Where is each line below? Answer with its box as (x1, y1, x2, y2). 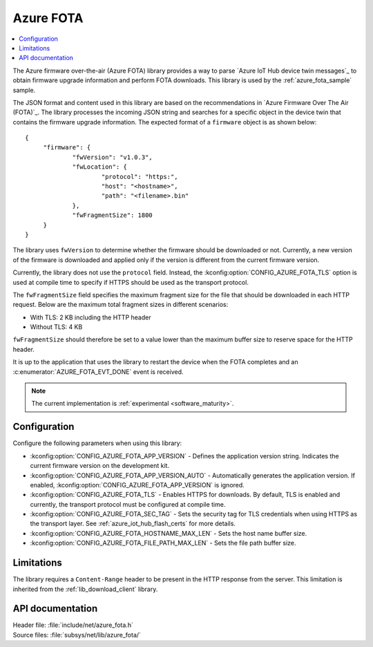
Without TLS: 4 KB (30, 323, 83, 331)
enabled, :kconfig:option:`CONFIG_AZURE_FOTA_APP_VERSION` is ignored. (30, 480, 245, 489)
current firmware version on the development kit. (30, 462, 169, 470)
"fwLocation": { (72, 163, 128, 171)
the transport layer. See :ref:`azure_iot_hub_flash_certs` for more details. (30, 519, 236, 528)
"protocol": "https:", (101, 173, 179, 180)
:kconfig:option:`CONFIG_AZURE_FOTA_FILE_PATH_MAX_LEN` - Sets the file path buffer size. (30, 539, 296, 547)
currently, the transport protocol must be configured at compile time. (30, 500, 226, 508)
